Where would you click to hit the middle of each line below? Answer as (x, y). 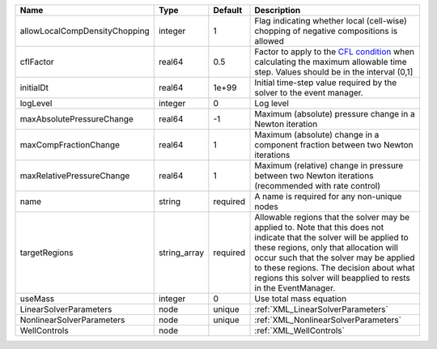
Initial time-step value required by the (325, 83)
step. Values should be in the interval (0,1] (334, 72)
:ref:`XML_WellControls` (300, 330)
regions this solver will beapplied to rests (332, 278)
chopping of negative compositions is (326, 31)
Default (228, 10)
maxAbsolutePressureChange (76, 119)
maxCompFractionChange (70, 145)
